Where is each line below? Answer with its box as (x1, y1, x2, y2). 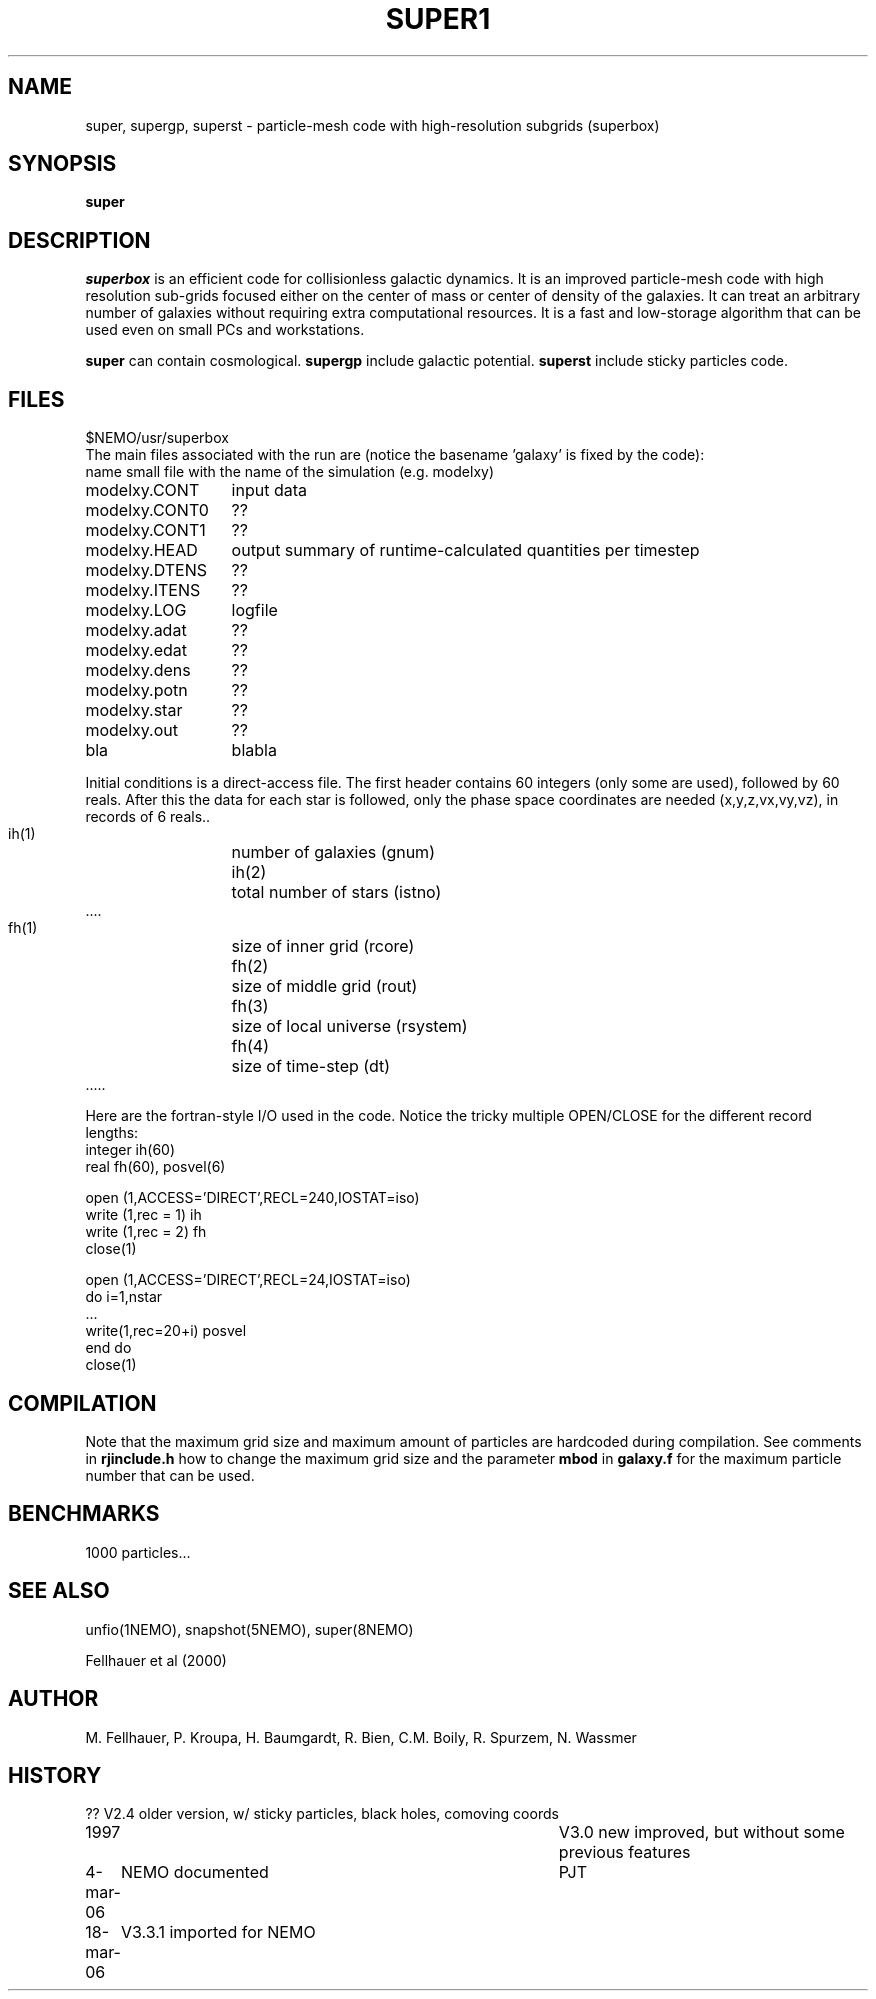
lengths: (85, 1124, 139, 1142)
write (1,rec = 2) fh (85, 1223, 207, 1241)
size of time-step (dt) (231, 1056, 391, 1077)
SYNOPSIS (8, 151, 117, 177)
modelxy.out (85, 720, 178, 741)
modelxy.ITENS (85, 580, 201, 601)
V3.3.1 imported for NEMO (120, 1922, 316, 1943)
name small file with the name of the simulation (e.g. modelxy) (85, 463, 495, 481)
